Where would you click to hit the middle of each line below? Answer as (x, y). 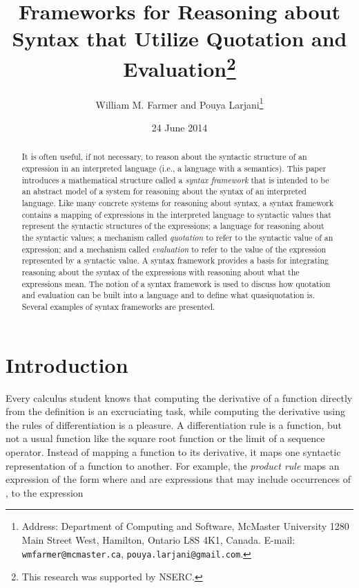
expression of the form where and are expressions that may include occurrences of (178, 479)
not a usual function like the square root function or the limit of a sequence (165, 438)
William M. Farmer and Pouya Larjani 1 (179, 103)
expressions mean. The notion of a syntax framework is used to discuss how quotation (176, 283)
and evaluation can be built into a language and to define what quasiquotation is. (168, 295)
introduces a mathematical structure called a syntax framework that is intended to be (175, 180)
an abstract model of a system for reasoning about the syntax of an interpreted (164, 191)
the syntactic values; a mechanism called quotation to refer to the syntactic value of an (177, 238)
